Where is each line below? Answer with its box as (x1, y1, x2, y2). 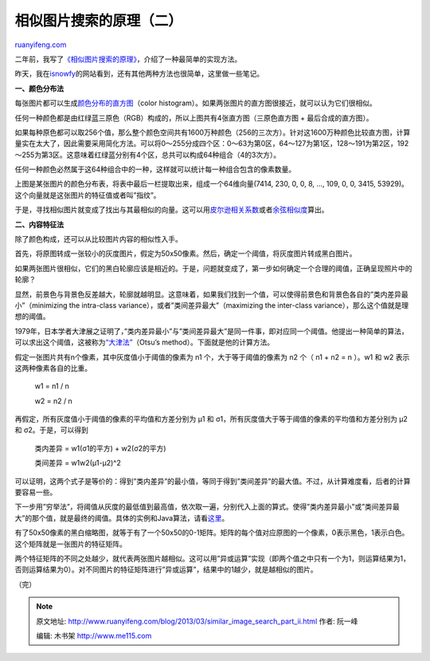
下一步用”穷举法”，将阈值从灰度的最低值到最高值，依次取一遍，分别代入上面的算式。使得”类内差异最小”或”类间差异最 (14, 502, 400, 512)
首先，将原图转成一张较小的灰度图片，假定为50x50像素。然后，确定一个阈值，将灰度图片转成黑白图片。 (14, 249, 357, 258)
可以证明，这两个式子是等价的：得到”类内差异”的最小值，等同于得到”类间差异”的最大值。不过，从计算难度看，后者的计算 (14, 476, 411, 486)
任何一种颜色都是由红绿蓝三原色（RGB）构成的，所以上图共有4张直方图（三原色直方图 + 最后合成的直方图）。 (14, 112, 373, 123)
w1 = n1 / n (34, 381, 69, 391)
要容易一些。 (14, 487, 57, 498)
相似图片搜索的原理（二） (14, 12, 183, 30)
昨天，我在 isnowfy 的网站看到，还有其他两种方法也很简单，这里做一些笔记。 (14, 69, 264, 79)
